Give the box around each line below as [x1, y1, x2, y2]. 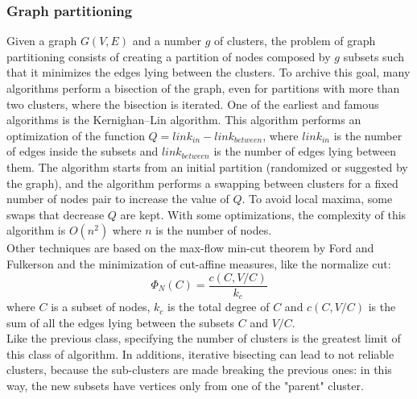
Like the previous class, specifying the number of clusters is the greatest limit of [6, 330, 401, 347]
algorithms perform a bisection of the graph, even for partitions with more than [6, 80, 400, 96]
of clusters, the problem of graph [214, 32, 376, 49]
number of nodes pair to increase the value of [6, 190, 229, 207]
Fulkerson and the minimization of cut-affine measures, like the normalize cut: [6, 255, 391, 272]
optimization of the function [6, 127, 145, 143]
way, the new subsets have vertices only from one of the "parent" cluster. [6, 377, 364, 394]
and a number [132, 32, 202, 49]
